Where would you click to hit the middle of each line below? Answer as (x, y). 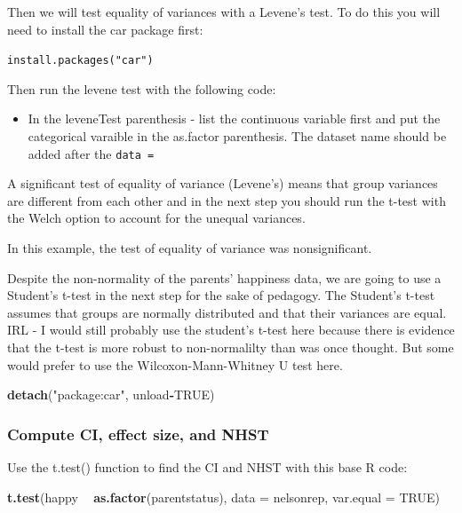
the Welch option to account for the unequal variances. (156, 218)
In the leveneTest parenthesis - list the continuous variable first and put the (234, 118)
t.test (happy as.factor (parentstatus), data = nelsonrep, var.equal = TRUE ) (223, 497)
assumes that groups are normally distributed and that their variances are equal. (227, 312)
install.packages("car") (80, 61)
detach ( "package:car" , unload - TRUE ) (111, 395)
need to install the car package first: (105, 29)
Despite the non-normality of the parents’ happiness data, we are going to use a (224, 277)
